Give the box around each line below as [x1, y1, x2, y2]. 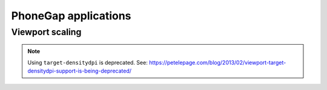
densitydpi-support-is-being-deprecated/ [27, 67, 132, 74]
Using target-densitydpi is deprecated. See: [27, 59, 148, 66]
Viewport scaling [11, 27, 82, 37]
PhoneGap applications [11, 9, 131, 22]
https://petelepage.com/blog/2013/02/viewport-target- [148, 59, 286, 66]
